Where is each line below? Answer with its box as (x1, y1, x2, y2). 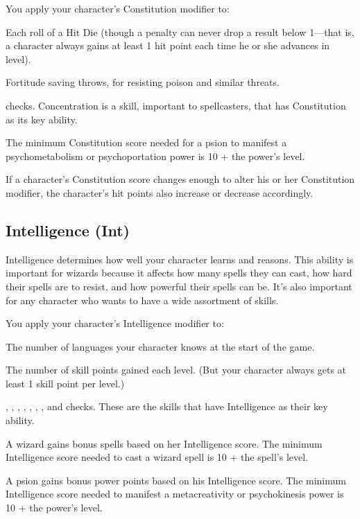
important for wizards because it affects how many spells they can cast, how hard (6, 265, 352, 280)
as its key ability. (6, 112, 78, 126)
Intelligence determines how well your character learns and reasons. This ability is (6, 252, 354, 266)
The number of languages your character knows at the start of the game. (6, 339, 315, 353)
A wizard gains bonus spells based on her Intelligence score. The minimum (6, 436, 323, 450)
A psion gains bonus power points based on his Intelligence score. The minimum (6, 473, 346, 487)
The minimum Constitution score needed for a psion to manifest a (6, 135, 287, 150)
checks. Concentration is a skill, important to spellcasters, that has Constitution (6, 98, 346, 112)
